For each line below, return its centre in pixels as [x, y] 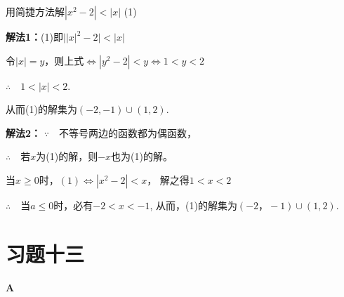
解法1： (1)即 [34, 37]
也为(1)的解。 [142, 156]
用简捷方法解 [35, 11]
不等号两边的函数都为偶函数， [127, 132]
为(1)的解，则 [67, 156]
